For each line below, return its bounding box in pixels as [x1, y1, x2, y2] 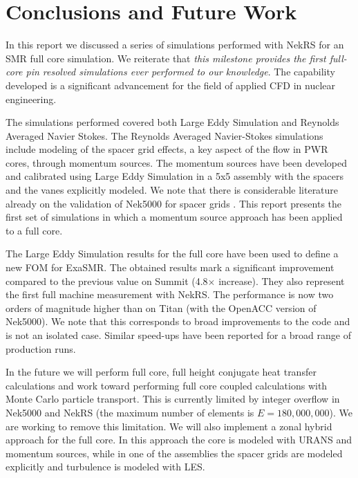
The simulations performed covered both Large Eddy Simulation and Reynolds [6, 115, 339, 129]
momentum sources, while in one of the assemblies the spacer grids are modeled [6, 445, 343, 460]
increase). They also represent [218, 273, 345, 288]
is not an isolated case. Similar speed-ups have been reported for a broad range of [6, 328, 351, 342]
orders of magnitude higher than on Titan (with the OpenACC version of [6, 300, 317, 315]
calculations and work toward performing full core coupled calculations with [6, 378, 328, 392]
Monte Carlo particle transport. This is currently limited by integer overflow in [6, 392, 340, 406]
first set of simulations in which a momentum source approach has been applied [6, 210, 343, 224]
